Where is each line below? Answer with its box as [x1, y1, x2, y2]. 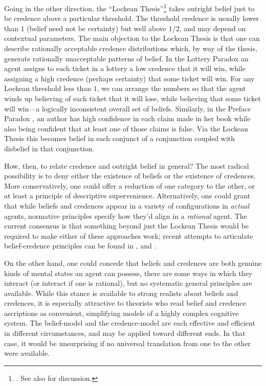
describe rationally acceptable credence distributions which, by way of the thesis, [4, 43, 257, 54]
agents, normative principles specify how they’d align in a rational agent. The [4, 210, 247, 221]
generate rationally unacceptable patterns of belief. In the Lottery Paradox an [4, 53, 249, 63]
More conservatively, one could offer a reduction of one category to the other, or [4, 180, 255, 191]
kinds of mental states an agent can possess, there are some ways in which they [4, 267, 253, 278]
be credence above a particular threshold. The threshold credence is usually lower [4, 13, 259, 24]
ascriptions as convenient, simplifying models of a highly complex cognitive [4, 307, 239, 318]
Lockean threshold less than [4, 83, 92, 94]
